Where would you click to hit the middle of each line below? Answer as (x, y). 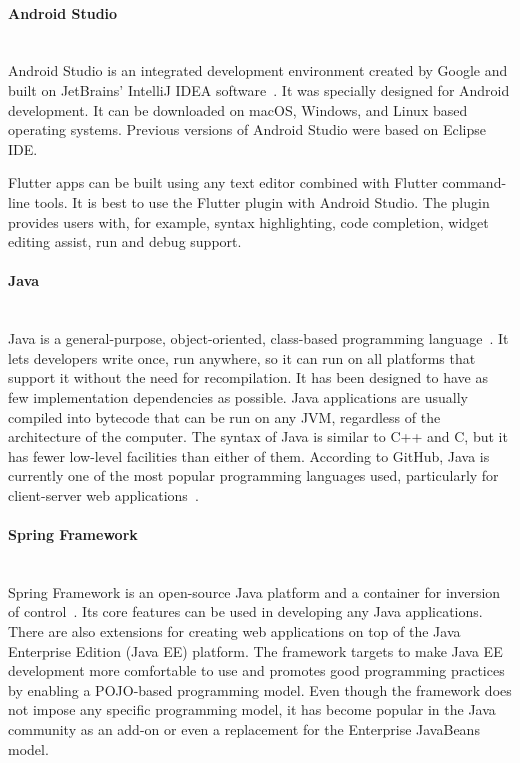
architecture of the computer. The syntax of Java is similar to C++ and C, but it (258, 436)
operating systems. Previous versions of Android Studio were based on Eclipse (247, 129)
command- (474, 182)
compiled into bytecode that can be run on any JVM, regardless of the (224, 416)
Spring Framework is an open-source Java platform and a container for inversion (254, 591)
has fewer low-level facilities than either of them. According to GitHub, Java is (249, 455)
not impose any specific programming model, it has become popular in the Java (252, 709)
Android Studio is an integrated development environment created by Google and (258, 70)
